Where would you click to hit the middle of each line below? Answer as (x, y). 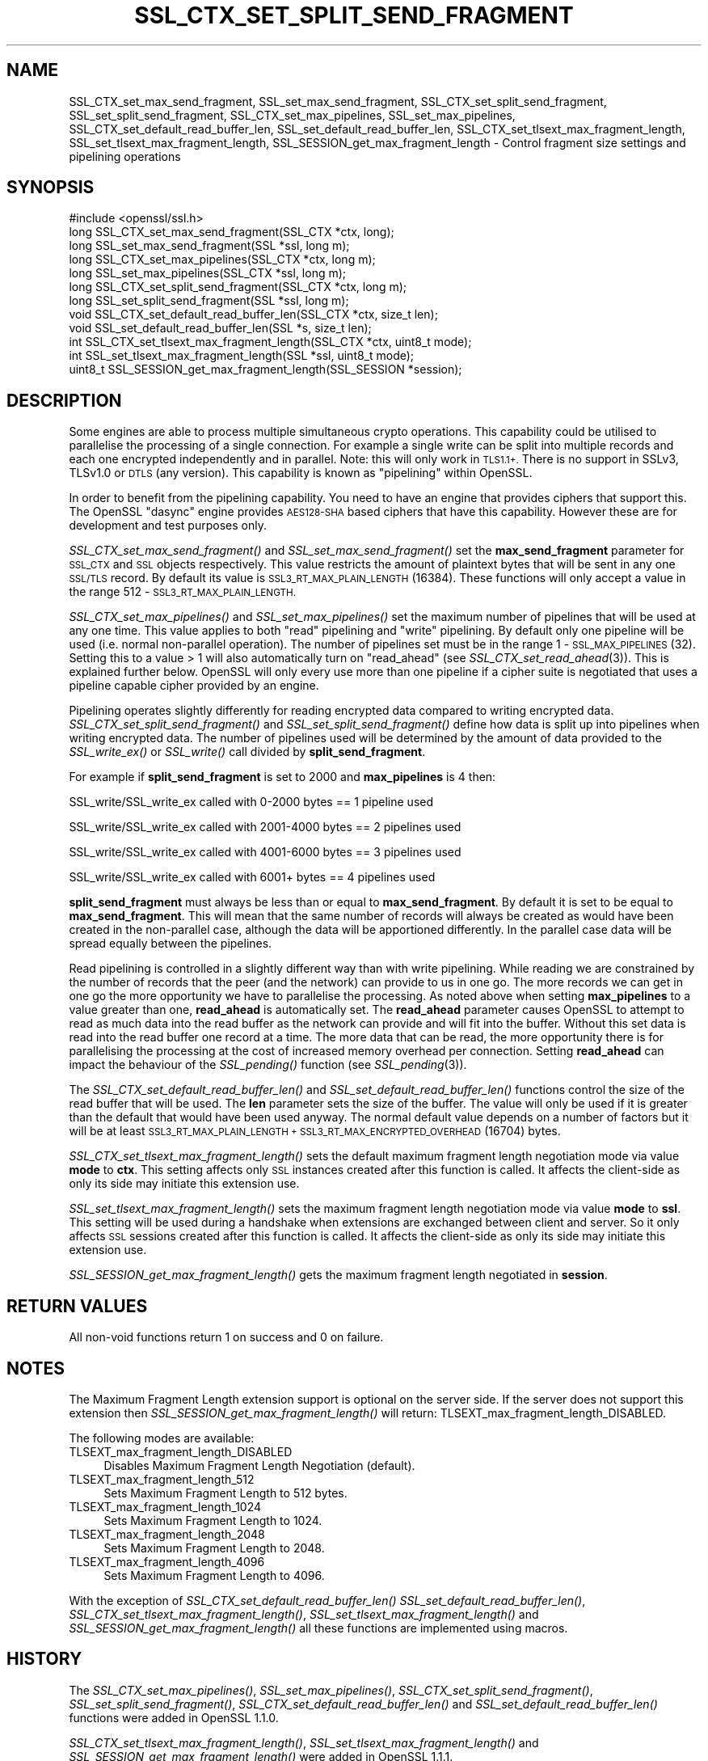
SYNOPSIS (51, 188)
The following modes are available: (162, 1438)
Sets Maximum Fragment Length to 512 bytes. (225, 1493)
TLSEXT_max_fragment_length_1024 (165, 1506)
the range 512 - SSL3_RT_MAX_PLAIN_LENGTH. (183, 592)
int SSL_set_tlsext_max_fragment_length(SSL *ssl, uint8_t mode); (242, 356)
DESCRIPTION (64, 400)
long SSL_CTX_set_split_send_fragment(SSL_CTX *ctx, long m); (238, 287)
